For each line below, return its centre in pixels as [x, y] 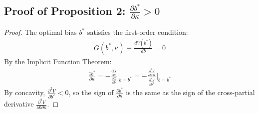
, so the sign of [91, 92]
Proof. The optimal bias [40, 32]
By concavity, [25, 92]
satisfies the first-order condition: [137, 32]
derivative [19, 104]
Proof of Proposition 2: [65, 11]
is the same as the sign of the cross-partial [190, 92]
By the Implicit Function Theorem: [58, 61]
